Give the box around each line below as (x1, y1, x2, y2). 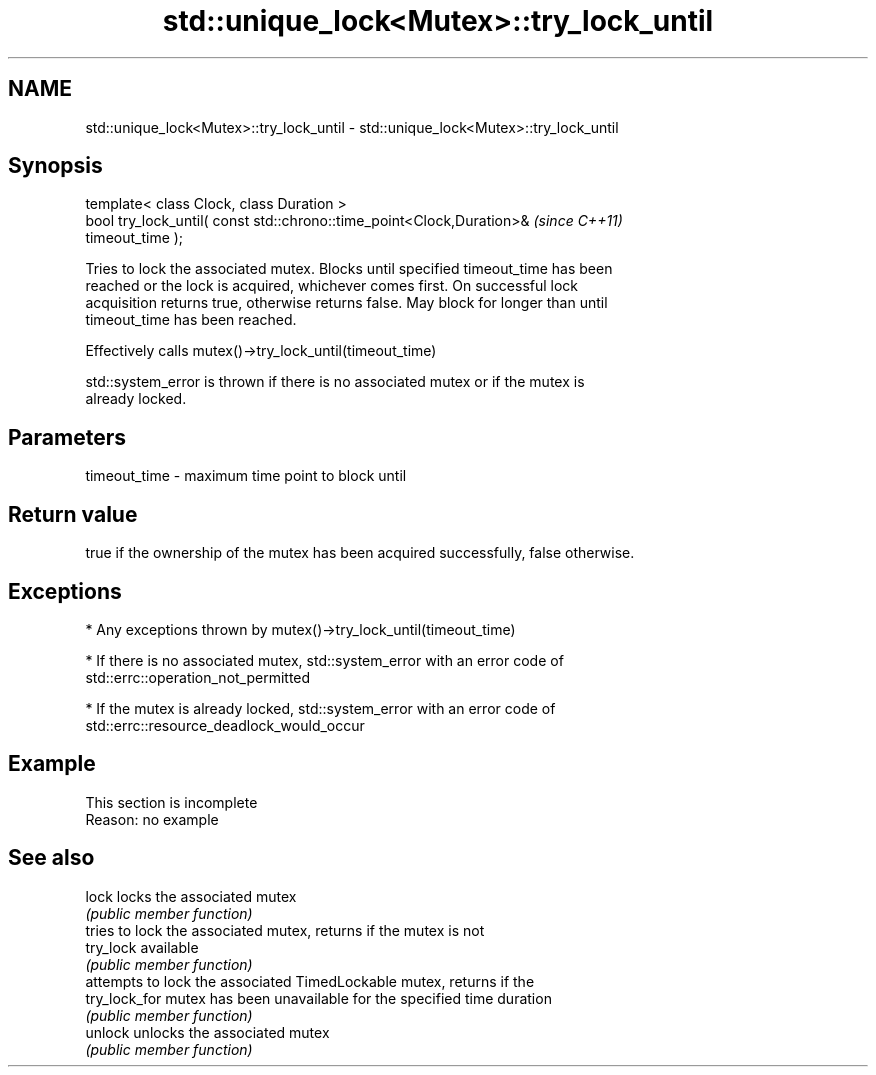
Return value (8, 501, 138, 527)
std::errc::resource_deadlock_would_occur (85, 716, 365, 734)
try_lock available (85, 938, 199, 956)
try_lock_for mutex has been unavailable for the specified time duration (85, 989, 552, 1007)
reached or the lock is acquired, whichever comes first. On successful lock (85, 277, 579, 295)
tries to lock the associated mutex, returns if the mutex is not (85, 921, 485, 939)
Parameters (8, 424, 126, 450)
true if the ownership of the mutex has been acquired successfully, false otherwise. (85, 544, 635, 562)
